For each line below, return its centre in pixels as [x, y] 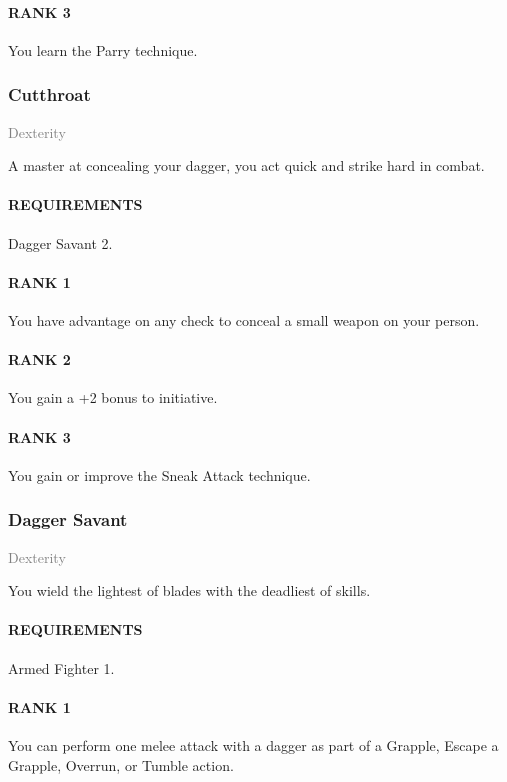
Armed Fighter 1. [61, 667]
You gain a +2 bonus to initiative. [113, 397]
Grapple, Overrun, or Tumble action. [121, 764]
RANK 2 [39, 359]
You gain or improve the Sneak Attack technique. [159, 474]
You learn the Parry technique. [103, 49]
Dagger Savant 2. [60, 242]
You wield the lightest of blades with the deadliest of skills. [189, 590]
